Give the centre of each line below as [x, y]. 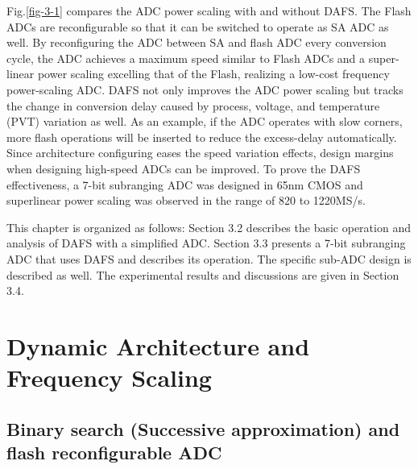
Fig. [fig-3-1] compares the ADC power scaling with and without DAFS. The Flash [209, 10]
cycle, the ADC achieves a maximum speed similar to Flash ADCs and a [186, 58]
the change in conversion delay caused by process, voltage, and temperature [193, 105]
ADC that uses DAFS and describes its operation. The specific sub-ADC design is [209, 258]
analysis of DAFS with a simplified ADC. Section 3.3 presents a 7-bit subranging [206, 243]
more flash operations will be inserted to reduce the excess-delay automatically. [202, 137]
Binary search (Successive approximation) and [203, 428]
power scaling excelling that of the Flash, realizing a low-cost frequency [213, 74]
